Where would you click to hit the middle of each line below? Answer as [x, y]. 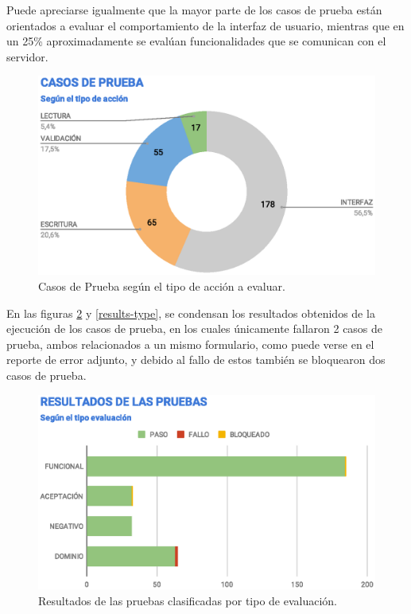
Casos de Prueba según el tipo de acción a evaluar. [162, 286]
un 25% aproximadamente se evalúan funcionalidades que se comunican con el [196, 41]
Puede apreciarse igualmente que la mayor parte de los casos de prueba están [194, 10]
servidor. [27, 56]
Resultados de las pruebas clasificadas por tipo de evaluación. [188, 600]
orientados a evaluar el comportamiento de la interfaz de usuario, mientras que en [205, 25]
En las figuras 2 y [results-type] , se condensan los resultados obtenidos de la [191, 313]
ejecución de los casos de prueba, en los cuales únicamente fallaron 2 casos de [195, 329]
